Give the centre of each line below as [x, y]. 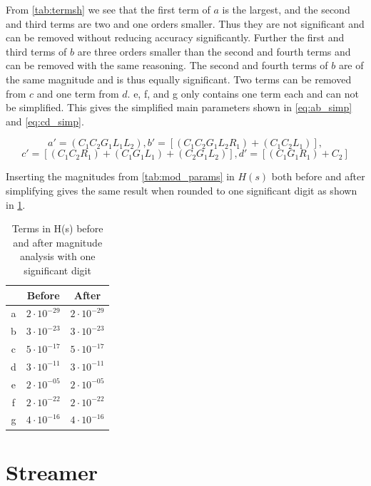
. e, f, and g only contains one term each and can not [243, 93]
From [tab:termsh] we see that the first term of [108, 9]
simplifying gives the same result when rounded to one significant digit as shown [182, 190]
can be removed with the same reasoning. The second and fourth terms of [167, 65]
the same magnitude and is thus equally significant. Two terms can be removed [179, 79]
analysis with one [57, 256]
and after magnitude [58, 242]
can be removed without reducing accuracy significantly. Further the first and [175, 37]
